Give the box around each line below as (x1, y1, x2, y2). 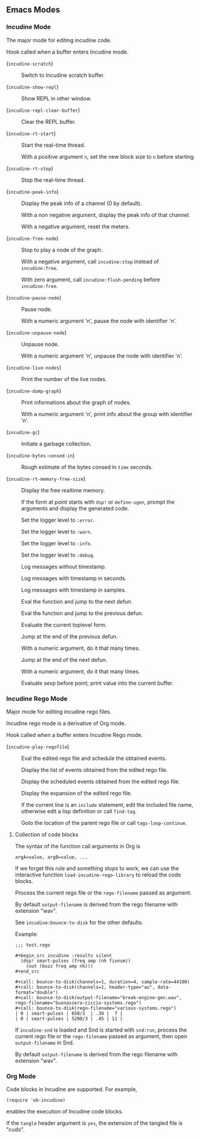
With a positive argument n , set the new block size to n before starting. (21, 153, 196, 160)
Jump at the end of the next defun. (21, 656, 107, 663)
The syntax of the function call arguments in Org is (14, 842, 141, 849)
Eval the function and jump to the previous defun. (21, 610, 143, 617)
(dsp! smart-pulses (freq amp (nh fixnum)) (20, 958, 131, 964)
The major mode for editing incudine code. (6, 36, 112, 44)
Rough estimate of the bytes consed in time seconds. (21, 463, 153, 471)
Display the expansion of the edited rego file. (21, 789, 132, 797)
